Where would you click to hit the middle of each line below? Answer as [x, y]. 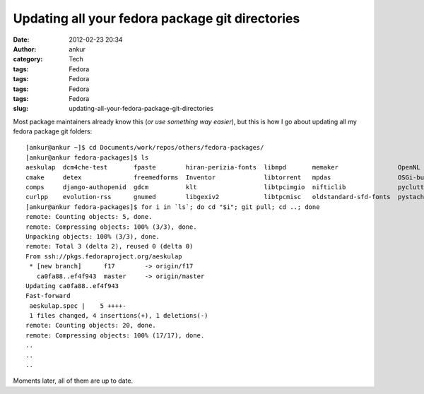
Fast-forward [48, 296]
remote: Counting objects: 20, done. [91, 326]
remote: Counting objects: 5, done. [89, 217]
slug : [20, 109]
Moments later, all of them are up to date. [73, 381]
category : [28, 59]
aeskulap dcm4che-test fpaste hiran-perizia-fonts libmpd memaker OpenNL [223, 167]
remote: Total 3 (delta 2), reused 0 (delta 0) [110, 246]
